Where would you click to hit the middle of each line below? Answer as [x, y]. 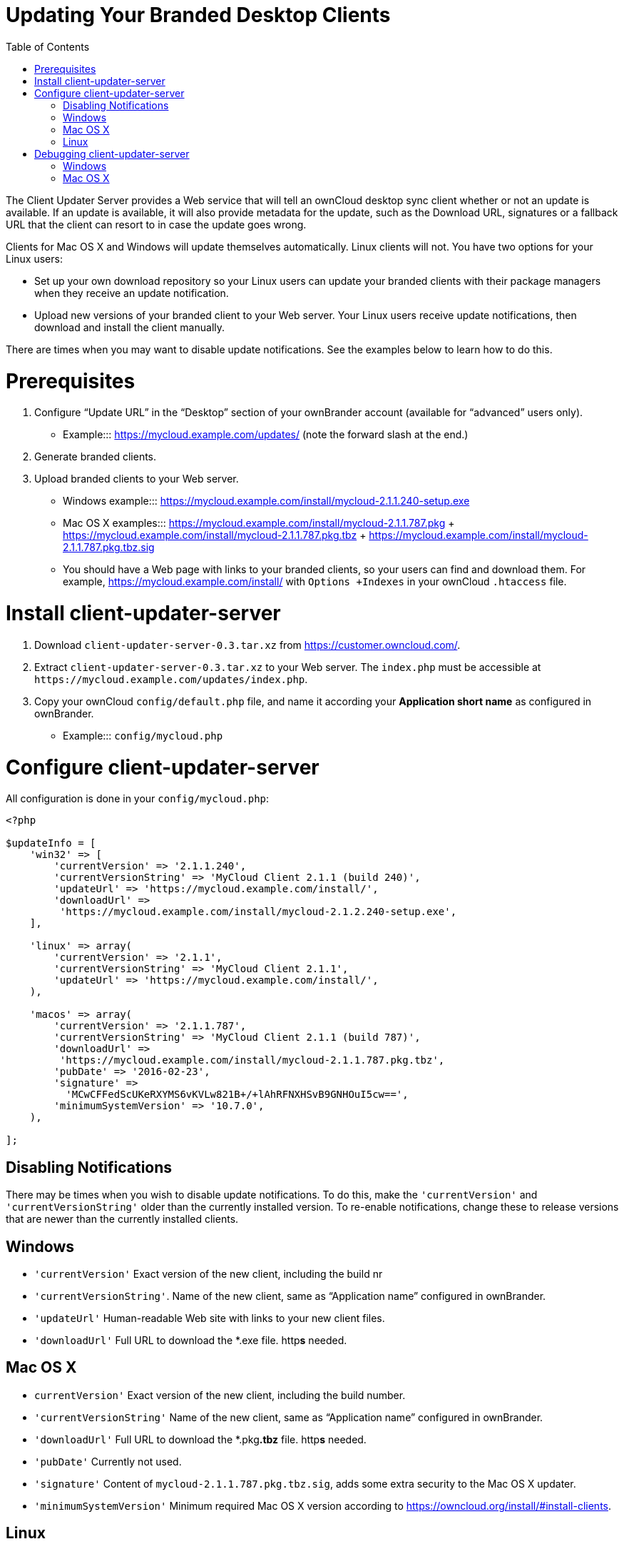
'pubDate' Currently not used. [108, 1461]
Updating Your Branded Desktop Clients [198, 15]
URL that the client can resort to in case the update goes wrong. [156, 224]
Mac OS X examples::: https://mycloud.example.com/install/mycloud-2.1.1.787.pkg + [259, 523]
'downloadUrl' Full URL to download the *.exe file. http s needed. [191, 1340]
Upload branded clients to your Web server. [137, 479]
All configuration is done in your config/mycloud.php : [138, 799]
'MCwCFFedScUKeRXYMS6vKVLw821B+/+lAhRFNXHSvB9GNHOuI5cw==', [237, 1095]
